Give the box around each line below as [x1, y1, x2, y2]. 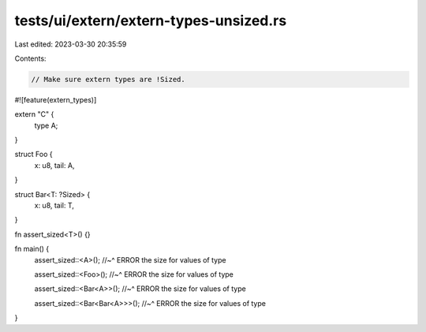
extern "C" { [14, 110, 54, 119]
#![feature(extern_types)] [14, 95, 97, 104]
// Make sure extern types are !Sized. [31, 75, 185, 84]
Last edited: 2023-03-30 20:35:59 [14, 39, 127, 49]
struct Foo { [14, 150, 53, 159]
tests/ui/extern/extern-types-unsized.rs [14, 12, 287, 29]
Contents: [14, 54, 47, 63]
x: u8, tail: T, [34, 201, 75, 211]
